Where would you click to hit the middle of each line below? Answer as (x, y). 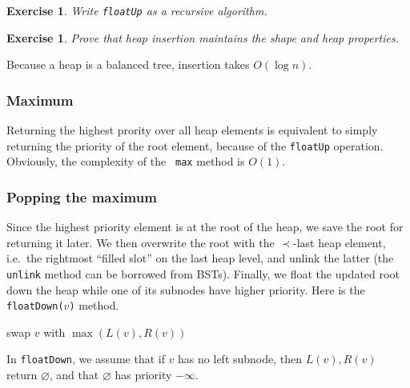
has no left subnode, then (240, 359)
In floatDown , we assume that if (86, 359)
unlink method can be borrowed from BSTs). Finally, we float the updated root (203, 273)
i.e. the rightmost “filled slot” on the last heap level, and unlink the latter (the (200, 258)
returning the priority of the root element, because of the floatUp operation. (195, 145)
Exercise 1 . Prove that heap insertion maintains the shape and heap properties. (203, 37)
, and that (74, 375)
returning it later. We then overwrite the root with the (141, 242)
